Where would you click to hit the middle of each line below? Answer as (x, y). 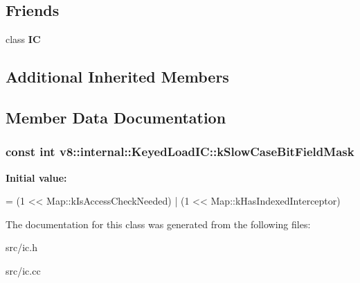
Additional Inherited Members (117, 77)
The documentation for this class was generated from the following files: (158, 224)
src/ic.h (22, 247)
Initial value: (36, 177)
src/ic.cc (23, 270)
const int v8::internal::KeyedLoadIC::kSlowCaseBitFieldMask (180, 152)
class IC (23, 39)
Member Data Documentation (116, 117)
